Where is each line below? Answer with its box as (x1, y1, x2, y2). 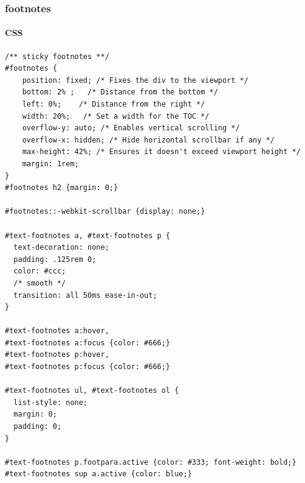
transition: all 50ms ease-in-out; (13, 291, 157, 300)
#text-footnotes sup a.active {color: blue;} (5, 470, 192, 479)
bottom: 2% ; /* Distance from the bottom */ (22, 88, 218, 97)
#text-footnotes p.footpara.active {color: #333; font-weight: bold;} (5, 457, 296, 467)
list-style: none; (13, 398, 88, 407)
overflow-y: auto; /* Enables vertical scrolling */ (22, 124, 240, 133)
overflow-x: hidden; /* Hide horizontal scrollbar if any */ (22, 135, 275, 144)
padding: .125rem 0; (13, 255, 97, 264)
